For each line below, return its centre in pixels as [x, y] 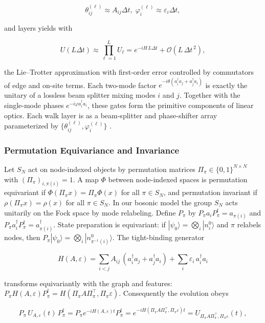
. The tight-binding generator [158, 237]
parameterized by [31, 126]
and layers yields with [38, 28]
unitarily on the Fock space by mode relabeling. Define [90, 212]
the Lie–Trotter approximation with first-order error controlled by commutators [129, 71]
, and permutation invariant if [210, 192]
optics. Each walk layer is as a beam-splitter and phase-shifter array [111, 115]
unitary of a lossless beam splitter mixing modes [80, 94]
